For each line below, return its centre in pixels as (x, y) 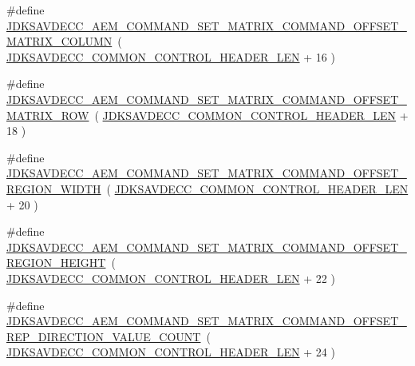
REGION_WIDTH (54, 188)
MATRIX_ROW (48, 115)
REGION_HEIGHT (56, 263)
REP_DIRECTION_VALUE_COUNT (104, 336)
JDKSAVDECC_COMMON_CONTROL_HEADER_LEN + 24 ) (171, 352)
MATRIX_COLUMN (59, 41)
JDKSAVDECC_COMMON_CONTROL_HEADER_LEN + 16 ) (171, 56)
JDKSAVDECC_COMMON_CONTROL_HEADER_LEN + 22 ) (171, 278)
